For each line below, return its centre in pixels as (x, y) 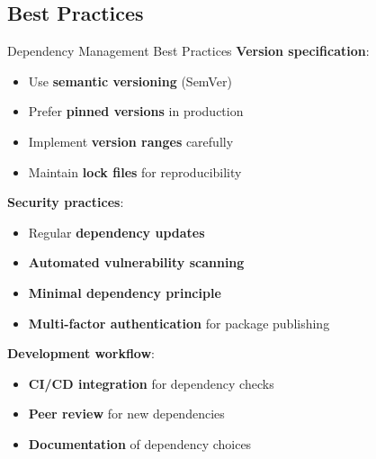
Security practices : (66, 202)
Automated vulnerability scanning (136, 262)
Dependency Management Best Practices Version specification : (188, 51)
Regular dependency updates (116, 232)
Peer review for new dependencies (126, 414)
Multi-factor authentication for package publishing (179, 323)
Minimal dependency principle (125, 292)
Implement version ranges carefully (131, 141)
